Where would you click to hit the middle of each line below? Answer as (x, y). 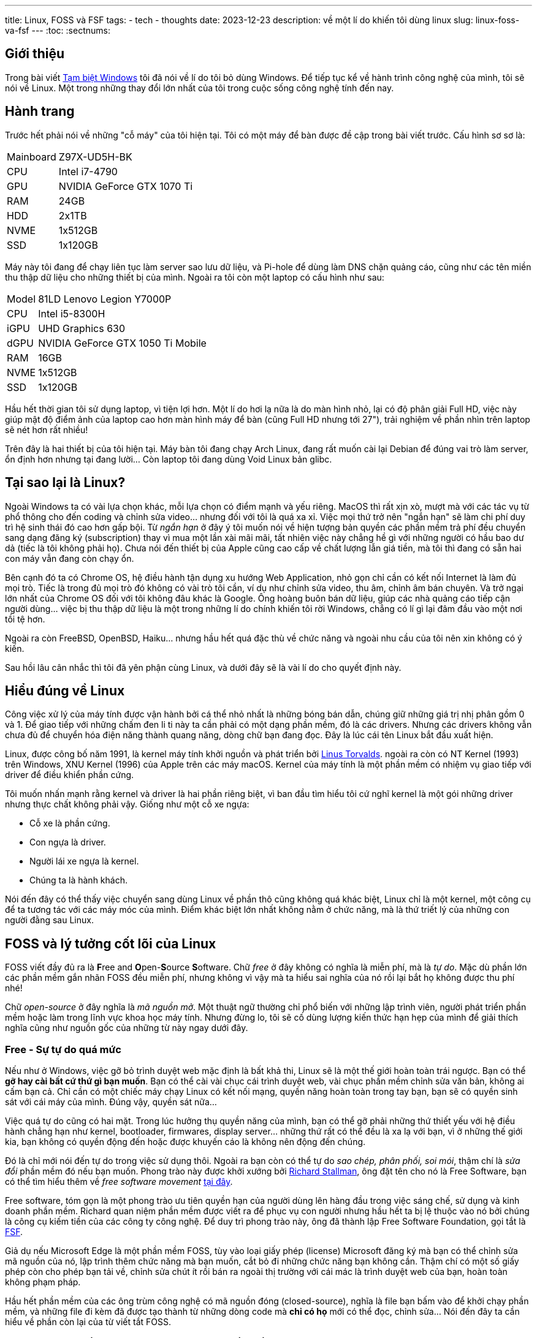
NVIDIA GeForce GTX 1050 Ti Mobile (122, 343)
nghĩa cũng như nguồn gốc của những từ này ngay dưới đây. (127, 1028)
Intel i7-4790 (88, 171)
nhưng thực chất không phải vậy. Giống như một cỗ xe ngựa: (127, 804)
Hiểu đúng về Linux (65, 690)
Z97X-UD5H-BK (95, 157)
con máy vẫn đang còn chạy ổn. (70, 558)
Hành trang (40, 112)
